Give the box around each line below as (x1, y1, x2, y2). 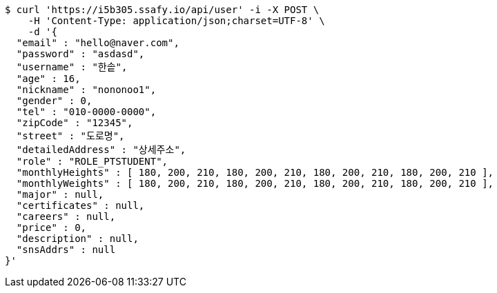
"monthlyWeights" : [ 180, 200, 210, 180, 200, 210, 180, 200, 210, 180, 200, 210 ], (16, 178, 494, 189)
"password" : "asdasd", (16, 48, 145, 59)
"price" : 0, (16, 222, 87, 233)
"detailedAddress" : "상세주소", (16, 144, 186, 155)
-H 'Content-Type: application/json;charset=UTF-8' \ (28, 15, 325, 26)
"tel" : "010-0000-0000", (16, 106, 157, 117)
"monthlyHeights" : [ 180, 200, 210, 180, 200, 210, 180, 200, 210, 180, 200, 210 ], (16, 167, 494, 178)
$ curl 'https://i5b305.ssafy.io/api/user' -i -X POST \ (5, 4, 320, 15)
